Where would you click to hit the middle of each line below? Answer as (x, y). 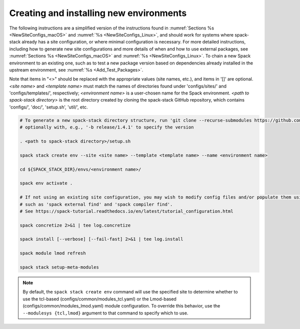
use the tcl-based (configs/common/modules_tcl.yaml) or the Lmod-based (100, 299)
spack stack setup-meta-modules (59, 267)
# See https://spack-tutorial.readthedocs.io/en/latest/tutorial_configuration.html (126, 211)
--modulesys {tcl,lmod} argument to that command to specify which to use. (105, 313)
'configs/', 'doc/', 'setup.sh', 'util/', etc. (48, 107)
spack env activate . (46, 183)
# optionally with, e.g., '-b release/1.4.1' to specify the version (107, 127)
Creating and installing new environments (98, 13)
